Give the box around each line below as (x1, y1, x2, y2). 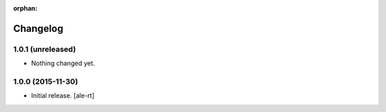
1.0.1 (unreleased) (13, 44, 76, 54)
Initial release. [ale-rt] (31, 91, 94, 100)
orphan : (13, 4, 38, 12)
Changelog (13, 22, 64, 35)
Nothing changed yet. (31, 59, 96, 67)
